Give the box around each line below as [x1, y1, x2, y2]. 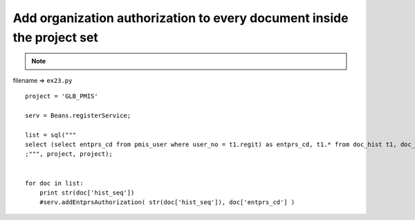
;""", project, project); [25, 150, 113, 158]
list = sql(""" [25, 131, 77, 139]
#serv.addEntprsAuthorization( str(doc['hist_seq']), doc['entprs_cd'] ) [39, 199, 295, 206]
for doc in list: [25, 179, 84, 187]
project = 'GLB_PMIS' [25, 92, 98, 100]
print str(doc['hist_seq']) [39, 189, 135, 197]
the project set [12, 30, 98, 45]
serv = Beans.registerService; [25, 111, 131, 119]
